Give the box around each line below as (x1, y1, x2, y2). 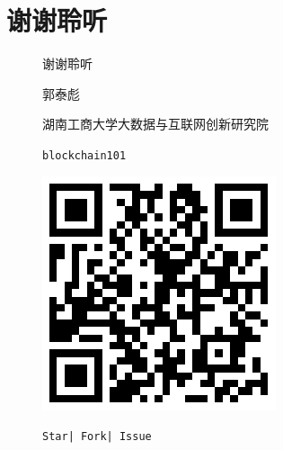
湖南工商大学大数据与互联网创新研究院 (42, 114, 269, 133)
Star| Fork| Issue (42, 430, 152, 444)
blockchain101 (42, 148, 127, 162)
